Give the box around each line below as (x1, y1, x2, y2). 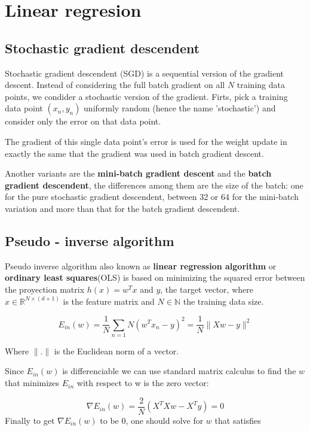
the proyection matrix (5, 283, 85, 295)
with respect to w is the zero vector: (76, 377, 209, 389)
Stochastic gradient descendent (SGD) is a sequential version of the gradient (5, 66, 284, 79)
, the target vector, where (160, 283, 253, 295)
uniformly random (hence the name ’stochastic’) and (84, 102, 276, 114)
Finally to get (5, 414, 55, 426)
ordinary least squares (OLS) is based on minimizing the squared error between (5, 271, 305, 284)
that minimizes (5, 377, 60, 389)
